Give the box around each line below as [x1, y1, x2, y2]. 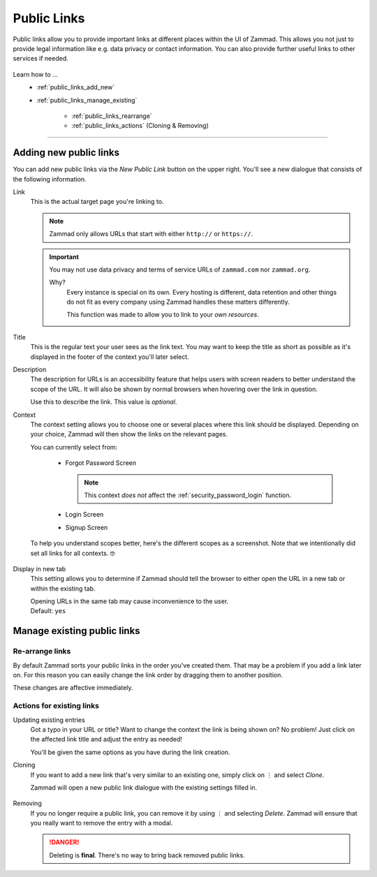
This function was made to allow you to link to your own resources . [66, 311, 260, 319]
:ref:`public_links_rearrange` [71, 112, 153, 120]
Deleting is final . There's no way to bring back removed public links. [49, 850, 246, 859]
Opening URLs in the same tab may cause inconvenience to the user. [30, 597, 229, 605]
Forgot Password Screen [65, 459, 136, 467]
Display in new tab [13, 564, 66, 573]
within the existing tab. [30, 584, 96, 593]
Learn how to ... [13, 70, 59, 78]
